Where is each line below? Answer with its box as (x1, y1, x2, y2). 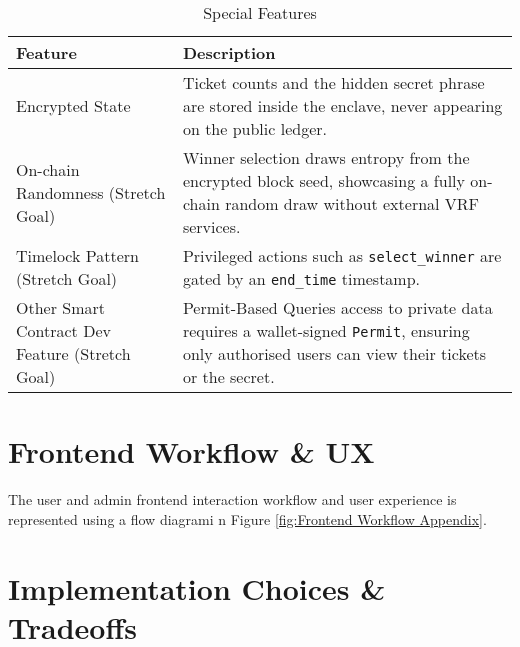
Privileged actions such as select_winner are (182, 244, 502, 267)
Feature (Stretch (16, 342, 131, 365)
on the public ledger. (182, 117, 327, 140)
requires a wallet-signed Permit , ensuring (182, 319, 470, 342)
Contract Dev (16, 319, 111, 342)
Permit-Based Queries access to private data (182, 296, 493, 319)
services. (182, 215, 241, 238)
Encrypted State (16, 94, 131, 117)
